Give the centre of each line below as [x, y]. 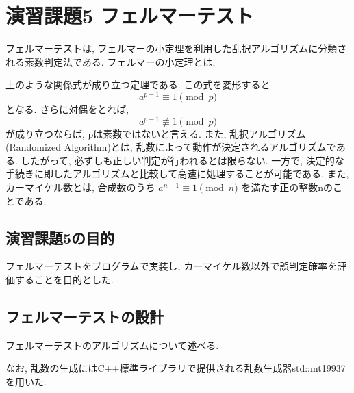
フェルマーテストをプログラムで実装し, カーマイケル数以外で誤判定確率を [172, 266]
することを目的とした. [64, 280]
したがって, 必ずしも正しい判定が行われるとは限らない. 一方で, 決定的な [182, 160]
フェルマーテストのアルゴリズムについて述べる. [112, 345]
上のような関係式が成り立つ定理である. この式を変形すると [138, 85]
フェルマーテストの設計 [85, 316]
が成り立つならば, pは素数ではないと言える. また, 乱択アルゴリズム [156, 133]
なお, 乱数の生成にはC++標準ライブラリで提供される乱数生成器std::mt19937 [176, 368]
